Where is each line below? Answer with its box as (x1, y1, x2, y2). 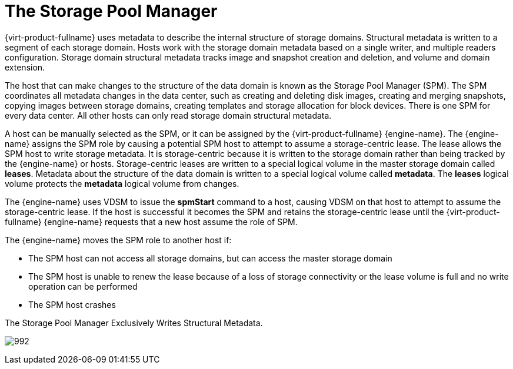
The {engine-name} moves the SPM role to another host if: (5, 234, 232, 245)
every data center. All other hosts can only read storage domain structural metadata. (5, 110, 332, 120)
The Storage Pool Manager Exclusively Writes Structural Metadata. (5, 317, 263, 328)
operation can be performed (28, 281, 138, 291)
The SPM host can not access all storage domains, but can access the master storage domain (28, 253, 392, 263)
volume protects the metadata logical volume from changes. (5, 178, 239, 189)
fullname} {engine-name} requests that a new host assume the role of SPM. (5, 216, 298, 227)
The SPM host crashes (28, 299, 116, 310)
